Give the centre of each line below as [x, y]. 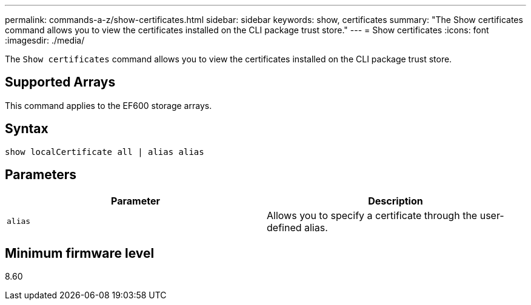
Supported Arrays [60, 82]
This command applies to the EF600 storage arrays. [109, 105]
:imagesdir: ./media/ [45, 40]
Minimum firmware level [80, 253]
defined [284, 227]
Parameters [41, 175]
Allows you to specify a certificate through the [372, 215]
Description [396, 201]
